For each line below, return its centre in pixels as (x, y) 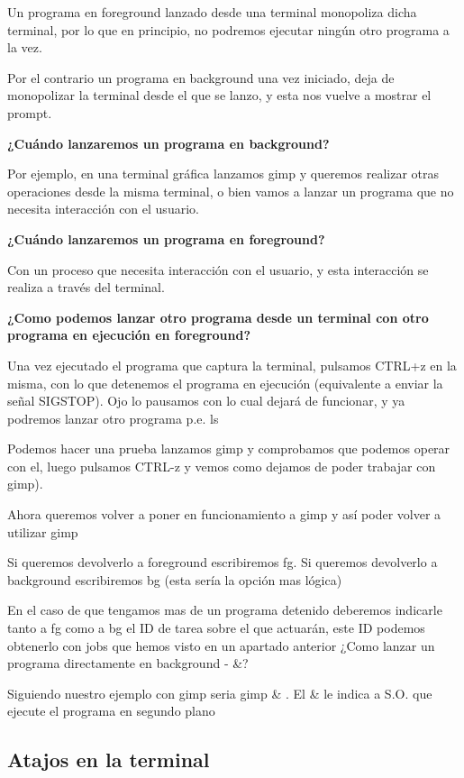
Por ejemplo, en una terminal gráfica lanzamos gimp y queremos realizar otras (223, 174)
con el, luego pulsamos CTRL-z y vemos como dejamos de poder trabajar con (222, 466)
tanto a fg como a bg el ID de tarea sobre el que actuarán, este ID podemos (216, 628)
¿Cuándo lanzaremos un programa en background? (168, 143)
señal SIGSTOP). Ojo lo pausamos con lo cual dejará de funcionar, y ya (206, 401)
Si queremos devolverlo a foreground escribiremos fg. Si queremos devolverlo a (223, 562)
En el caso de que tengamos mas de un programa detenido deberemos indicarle (225, 610)
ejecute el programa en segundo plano (111, 711)
